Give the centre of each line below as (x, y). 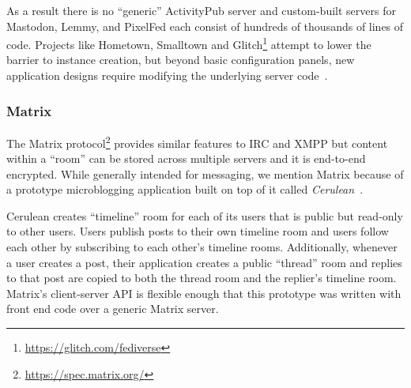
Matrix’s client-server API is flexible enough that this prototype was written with (204, 293)
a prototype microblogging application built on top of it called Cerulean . (185, 189)
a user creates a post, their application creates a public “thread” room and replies (204, 262)
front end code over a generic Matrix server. (113, 309)
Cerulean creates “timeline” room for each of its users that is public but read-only (205, 215)
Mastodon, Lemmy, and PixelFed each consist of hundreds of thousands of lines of (205, 26)
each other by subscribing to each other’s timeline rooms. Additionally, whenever (202, 247)
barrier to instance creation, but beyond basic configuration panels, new (181, 60)
